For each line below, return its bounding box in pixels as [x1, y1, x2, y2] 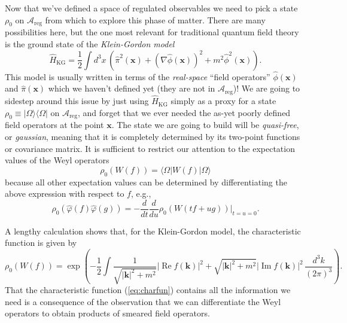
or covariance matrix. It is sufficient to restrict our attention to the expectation [5, 142, 295, 154]
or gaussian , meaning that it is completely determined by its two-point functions [5, 130, 300, 143]
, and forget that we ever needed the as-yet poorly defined [77, 106, 291, 118]
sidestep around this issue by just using [5, 95, 149, 107]
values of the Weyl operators [5, 154, 109, 166]
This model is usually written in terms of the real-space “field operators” [5, 70, 270, 83]
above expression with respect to [5, 187, 124, 200]
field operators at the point [5, 118, 104, 131]
